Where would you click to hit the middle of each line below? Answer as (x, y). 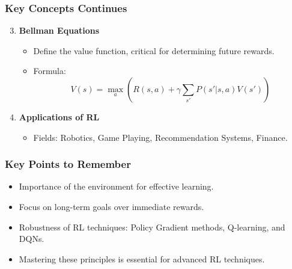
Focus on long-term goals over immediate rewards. (111, 206)
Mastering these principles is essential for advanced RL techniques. (142, 258)
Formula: (50, 71)
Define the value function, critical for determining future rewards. (154, 50)
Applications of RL (59, 117)
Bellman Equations (59, 30)
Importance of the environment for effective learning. (116, 186)
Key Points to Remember (68, 164)
